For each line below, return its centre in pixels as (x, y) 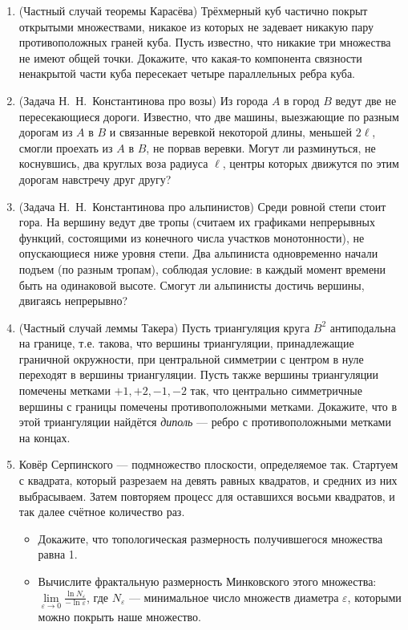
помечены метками (65, 390)
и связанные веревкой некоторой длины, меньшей (231, 132)
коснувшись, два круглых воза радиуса (113, 163)
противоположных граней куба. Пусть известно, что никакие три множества (205, 42)
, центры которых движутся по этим (311, 163)
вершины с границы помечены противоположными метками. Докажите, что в (208, 406)
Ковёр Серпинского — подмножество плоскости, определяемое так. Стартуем (208, 464)
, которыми (374, 597)
